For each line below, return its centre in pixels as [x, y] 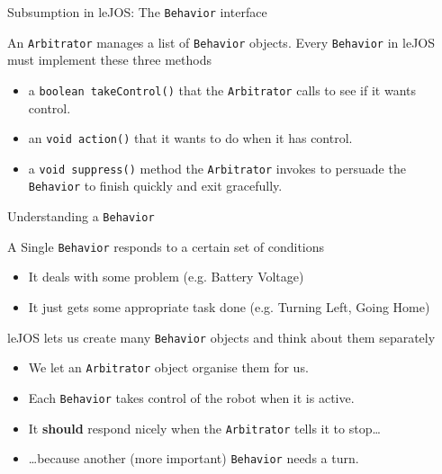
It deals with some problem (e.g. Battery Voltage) [166, 277]
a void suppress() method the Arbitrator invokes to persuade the [217, 168]
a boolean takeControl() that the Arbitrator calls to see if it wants [222, 89]
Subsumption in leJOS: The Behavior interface [137, 12]
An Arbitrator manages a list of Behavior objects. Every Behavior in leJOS [221, 42]
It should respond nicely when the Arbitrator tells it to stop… [204, 428]
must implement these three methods [109, 60]
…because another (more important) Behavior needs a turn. [194, 458]
